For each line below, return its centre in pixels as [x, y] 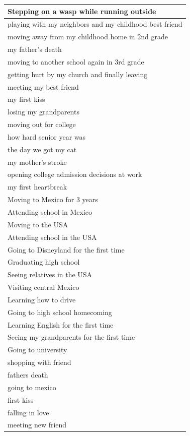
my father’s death [35, 49]
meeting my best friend [43, 86]
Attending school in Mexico [50, 212]
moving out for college [42, 124]
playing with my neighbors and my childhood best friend [95, 24]
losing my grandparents [43, 112]
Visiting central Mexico [43, 287]
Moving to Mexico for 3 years [53, 199]
